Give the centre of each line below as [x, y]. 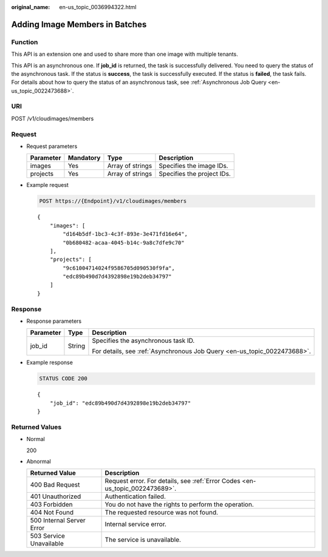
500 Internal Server [58, 521]
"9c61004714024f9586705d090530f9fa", [119, 268]
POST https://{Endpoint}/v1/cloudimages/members [113, 201]
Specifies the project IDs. [195, 174]
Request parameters [52, 146]
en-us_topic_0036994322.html [98, 7]
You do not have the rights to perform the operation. [179, 505]
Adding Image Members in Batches [79, 24]
